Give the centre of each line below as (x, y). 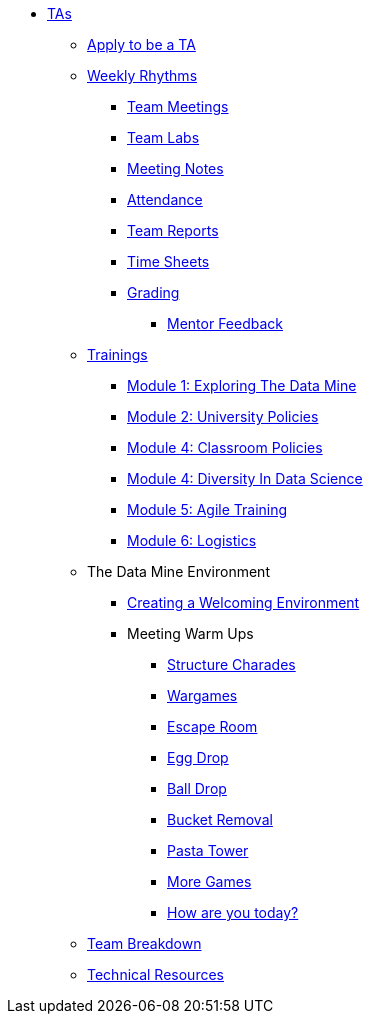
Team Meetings (178, 106)
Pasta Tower (208, 850)
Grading (153, 292)
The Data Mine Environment (178, 571)
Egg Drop (198, 757)
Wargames (202, 695)
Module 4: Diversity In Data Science (245, 478)
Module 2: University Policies (223, 416)
